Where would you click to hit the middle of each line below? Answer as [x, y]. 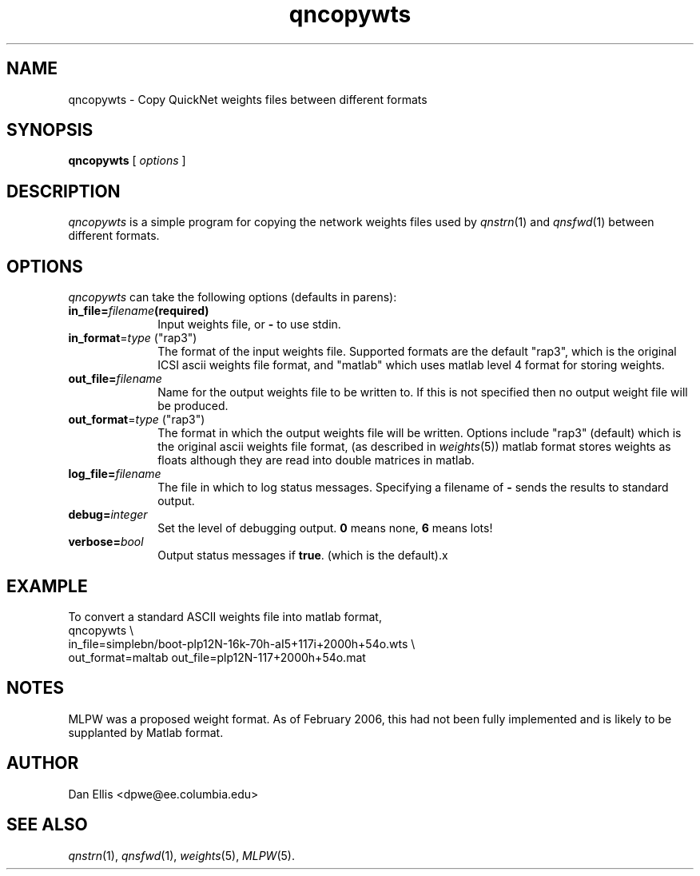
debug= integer [108, 515]
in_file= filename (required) [139, 311]
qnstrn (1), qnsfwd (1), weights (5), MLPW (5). [181, 855]
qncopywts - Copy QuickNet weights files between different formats [248, 99]
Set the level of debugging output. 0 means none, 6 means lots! [325, 528]
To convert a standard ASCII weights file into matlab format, [225, 616]
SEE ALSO [47, 825]
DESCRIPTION [64, 191]
